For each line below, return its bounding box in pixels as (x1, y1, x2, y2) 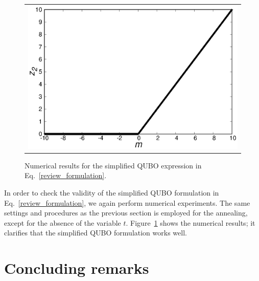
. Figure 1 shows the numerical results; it (126, 217, 255, 228)
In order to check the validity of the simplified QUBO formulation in (4, 187, 219, 198)
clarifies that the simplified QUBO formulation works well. (4, 227, 187, 238)
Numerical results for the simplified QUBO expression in (25, 160, 202, 170)
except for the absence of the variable (4, 217, 121, 228)
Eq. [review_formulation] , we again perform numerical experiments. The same (4, 197, 250, 208)
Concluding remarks (4, 257, 149, 278)
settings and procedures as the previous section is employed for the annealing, (4, 207, 248, 218)
